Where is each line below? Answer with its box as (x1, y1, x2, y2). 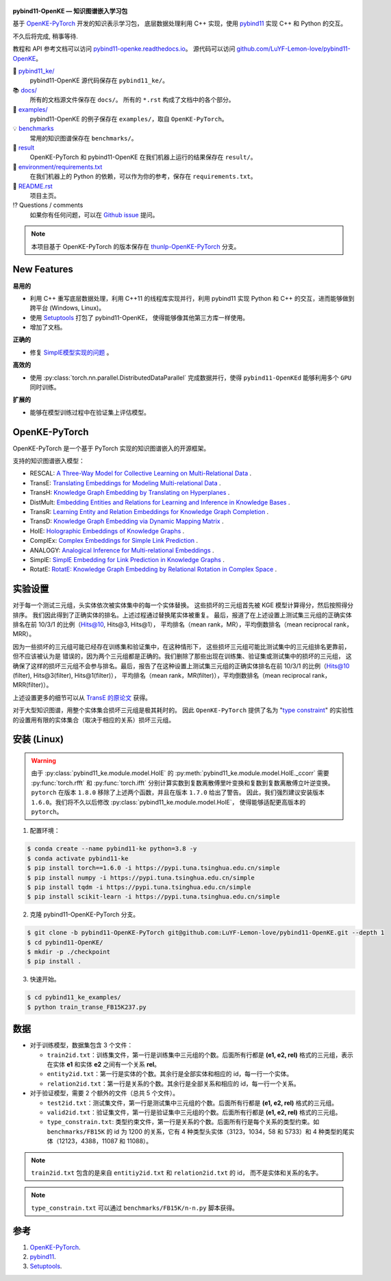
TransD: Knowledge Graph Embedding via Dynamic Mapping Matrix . (29, 517, 224, 526)
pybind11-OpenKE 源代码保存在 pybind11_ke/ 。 (29, 76, 169, 85)
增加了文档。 (29, 323, 66, 332)
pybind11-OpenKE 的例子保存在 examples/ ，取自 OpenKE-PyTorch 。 (29, 114, 229, 123)
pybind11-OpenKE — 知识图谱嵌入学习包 (12, 7, 128, 15)
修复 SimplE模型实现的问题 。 (29, 348, 113, 356)
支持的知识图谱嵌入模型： (12, 456, 85, 465)
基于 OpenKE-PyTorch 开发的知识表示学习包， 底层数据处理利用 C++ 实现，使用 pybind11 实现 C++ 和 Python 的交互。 (12, 19, 347, 27)
